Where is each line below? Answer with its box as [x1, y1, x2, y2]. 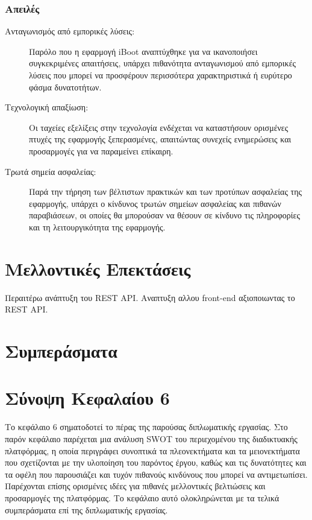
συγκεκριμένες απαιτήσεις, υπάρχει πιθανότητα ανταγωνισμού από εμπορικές [29, 57, 296, 69]
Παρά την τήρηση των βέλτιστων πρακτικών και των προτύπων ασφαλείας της [29, 185, 302, 198]
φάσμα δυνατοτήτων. [29, 80, 102, 93]
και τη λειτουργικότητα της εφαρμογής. [29, 220, 166, 233]
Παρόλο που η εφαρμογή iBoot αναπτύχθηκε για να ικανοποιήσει [29, 45, 258, 57]
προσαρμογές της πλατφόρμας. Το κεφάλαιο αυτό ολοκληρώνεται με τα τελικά [5, 491, 279, 504]
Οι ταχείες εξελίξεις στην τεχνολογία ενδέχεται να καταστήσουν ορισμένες [29, 121, 289, 133]
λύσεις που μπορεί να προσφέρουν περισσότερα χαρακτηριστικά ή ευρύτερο [29, 69, 292, 81]
